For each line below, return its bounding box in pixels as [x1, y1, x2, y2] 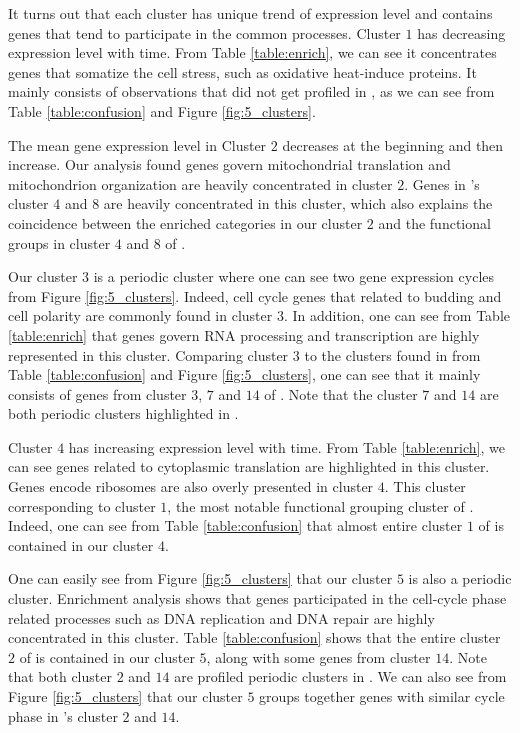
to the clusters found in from [304, 344, 481, 365]
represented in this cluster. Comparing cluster [8, 344, 289, 365]
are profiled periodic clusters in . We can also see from [174, 666, 507, 687]
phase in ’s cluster [8, 705, 118, 726]
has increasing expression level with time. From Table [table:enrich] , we [68, 436, 506, 457]
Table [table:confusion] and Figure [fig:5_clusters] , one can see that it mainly [8, 364, 481, 385]
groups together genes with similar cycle [259, 686, 505, 706]
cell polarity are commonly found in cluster [8, 305, 273, 326]
